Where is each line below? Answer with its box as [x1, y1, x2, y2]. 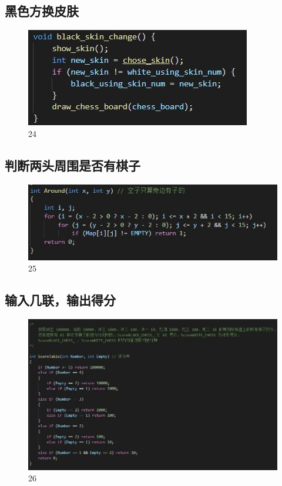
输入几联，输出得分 [5, 291, 116, 309]
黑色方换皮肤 [5, 2, 79, 20]
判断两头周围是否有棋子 [5, 156, 140, 174]
